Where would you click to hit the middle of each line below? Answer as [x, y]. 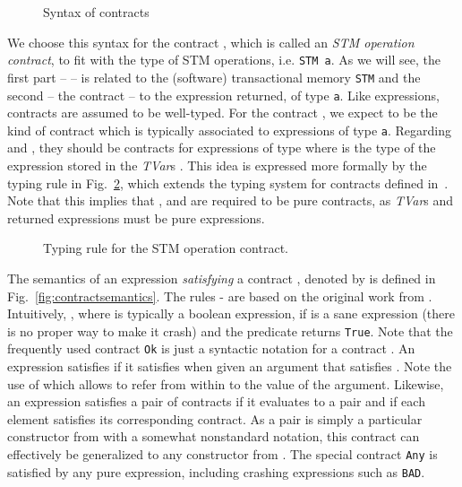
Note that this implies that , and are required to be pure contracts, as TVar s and [231, 200]
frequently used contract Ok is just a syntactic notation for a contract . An [211, 348]
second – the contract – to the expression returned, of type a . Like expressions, [223, 95]
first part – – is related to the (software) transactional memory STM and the [214, 77]
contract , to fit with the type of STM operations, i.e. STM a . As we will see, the [224, 60]
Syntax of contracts [96, 12]
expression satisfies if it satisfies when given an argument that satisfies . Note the [230, 366]
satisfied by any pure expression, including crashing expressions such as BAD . [216, 471]
